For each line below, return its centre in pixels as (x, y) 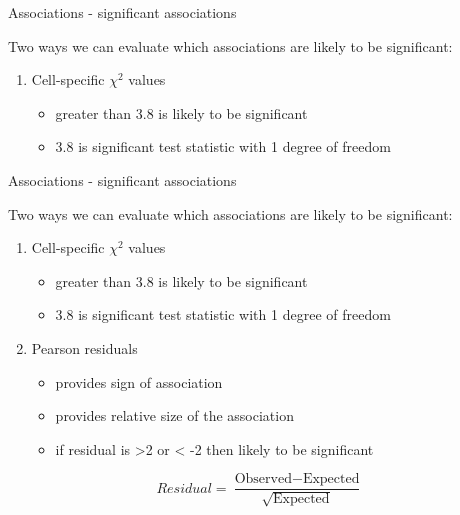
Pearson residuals (84, 347)
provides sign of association (139, 381)
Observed (263, 479)
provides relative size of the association (174, 415)
